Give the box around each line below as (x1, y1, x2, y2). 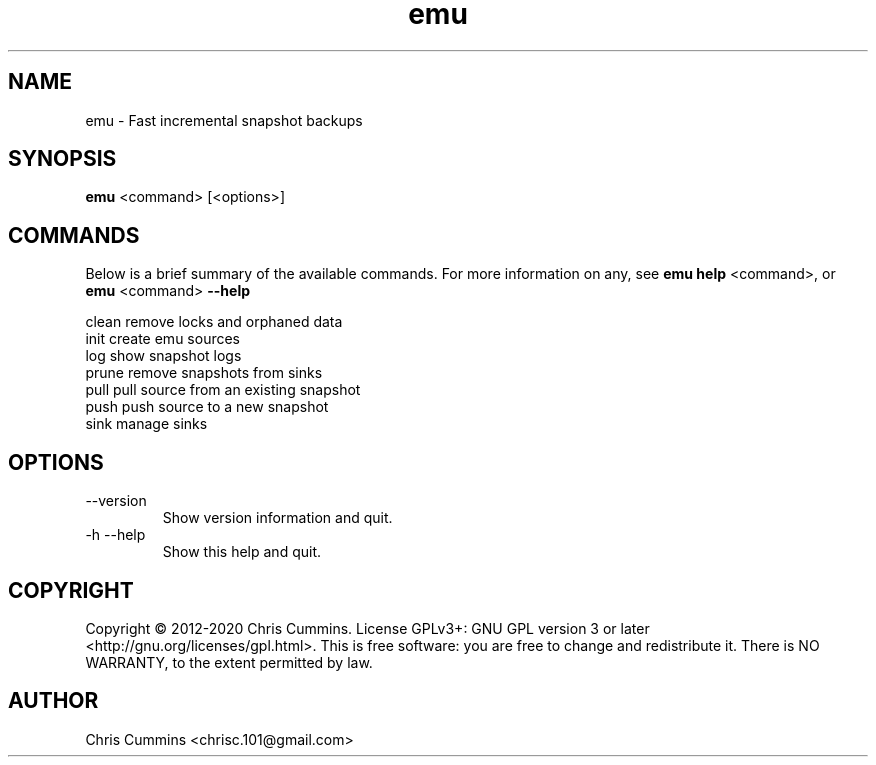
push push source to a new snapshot (85, 398, 329, 416)
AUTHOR (8, 688, 99, 714)
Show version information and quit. (162, 509, 393, 527)
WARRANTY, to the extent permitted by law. (85, 653, 373, 671)
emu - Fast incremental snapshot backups (85, 111, 363, 129)
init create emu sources (85, 330, 240, 348)
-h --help (85, 526, 146, 544)
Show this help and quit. (162, 543, 322, 561)
